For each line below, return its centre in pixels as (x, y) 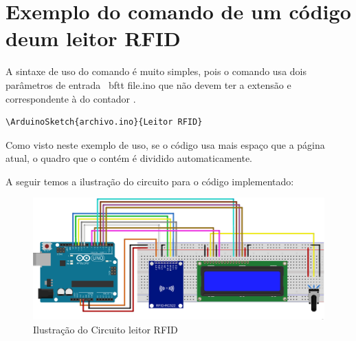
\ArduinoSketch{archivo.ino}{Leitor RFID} (104, 122)
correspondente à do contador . (71, 98)
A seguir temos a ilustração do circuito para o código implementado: (150, 181)
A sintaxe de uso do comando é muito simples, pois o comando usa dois (156, 71)
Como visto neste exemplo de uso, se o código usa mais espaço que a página (165, 144)
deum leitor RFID (93, 38)
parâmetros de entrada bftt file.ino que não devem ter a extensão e (148, 84)
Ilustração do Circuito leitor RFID (105, 329)
